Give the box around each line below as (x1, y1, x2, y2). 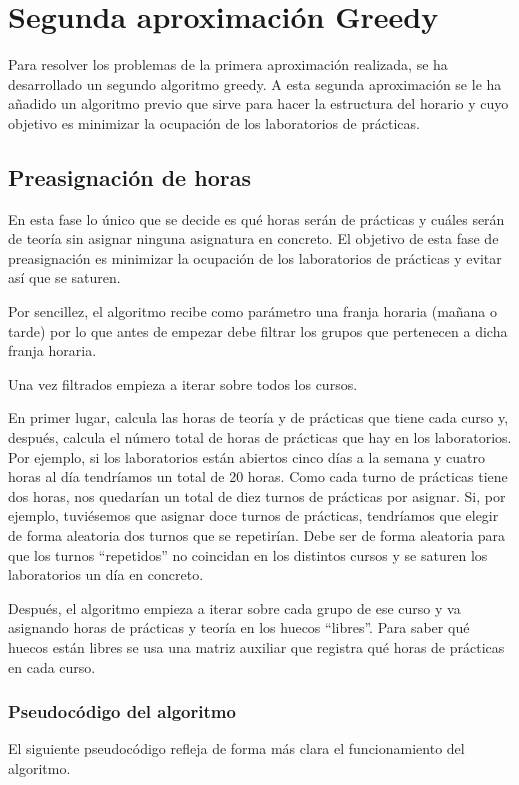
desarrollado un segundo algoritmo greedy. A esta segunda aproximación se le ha (8, 73, 502, 94)
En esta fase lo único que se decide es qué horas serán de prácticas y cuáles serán (8, 208, 505, 229)
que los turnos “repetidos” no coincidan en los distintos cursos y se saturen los (8, 544, 488, 565)
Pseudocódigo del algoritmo (8, 699, 236, 724)
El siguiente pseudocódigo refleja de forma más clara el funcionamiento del (8, 738, 465, 759)
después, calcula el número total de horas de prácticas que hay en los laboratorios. (8, 427, 512, 448)
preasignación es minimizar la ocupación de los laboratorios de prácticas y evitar (8, 247, 502, 268)
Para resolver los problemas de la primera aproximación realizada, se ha (8, 54, 448, 75)
